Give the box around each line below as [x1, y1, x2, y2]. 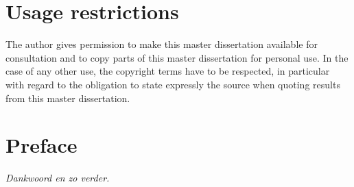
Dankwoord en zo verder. [5, 171, 110, 185]
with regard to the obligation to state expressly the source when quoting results [5, 77, 340, 91]
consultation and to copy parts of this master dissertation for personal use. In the [5, 50, 349, 64]
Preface [5, 131, 78, 159]
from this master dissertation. [5, 90, 130, 105]
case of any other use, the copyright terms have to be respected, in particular [5, 64, 330, 78]
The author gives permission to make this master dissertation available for [5, 37, 318, 51]
